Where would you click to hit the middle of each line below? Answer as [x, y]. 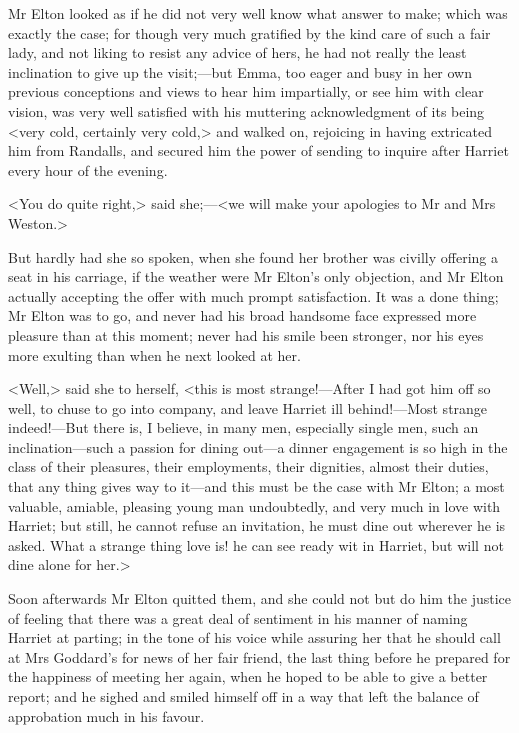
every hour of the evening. [88, 169]
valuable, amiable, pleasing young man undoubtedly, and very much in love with [254, 505]
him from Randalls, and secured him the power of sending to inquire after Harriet [258, 150]
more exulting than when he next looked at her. [154, 354]
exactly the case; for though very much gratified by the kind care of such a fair [249, 32]
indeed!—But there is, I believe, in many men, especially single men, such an [243, 427]
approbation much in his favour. [106, 715]
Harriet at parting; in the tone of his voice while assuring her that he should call [254, 637]
